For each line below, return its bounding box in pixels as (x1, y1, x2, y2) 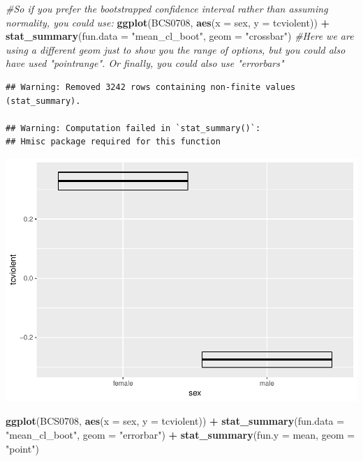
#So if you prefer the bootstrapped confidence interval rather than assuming (6, 1, 328, 15)
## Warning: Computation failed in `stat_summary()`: (6, 123, 261, 133)
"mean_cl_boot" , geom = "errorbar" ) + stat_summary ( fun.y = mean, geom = (6, 428, 355, 442)
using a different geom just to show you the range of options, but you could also (6, 42, 346, 56)
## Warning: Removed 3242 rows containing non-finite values (6, 82, 296, 92)
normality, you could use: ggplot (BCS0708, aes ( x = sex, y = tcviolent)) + (6, 15, 330, 29)
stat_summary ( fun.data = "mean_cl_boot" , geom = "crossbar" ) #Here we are (6, 29, 354, 43)
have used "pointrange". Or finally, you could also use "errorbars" (6, 56, 284, 70)
